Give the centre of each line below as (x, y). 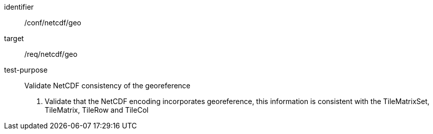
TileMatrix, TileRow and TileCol (97, 110)
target (14, 38)
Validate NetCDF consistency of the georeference (108, 86)
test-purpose (26, 70)
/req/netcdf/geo (51, 54)
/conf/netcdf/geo (53, 23)
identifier (19, 7)
